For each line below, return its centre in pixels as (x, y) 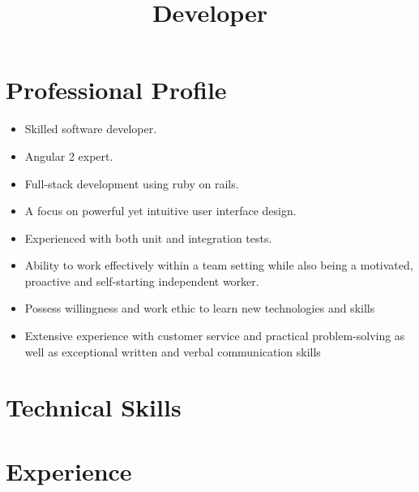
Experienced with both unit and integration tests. (148, 237)
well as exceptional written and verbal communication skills (173, 351)
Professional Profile (116, 90)
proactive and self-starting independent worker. (142, 281)
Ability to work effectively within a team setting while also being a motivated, (219, 265)
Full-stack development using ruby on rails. (132, 183)
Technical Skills (94, 407)
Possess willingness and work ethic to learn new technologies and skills (200, 308)
